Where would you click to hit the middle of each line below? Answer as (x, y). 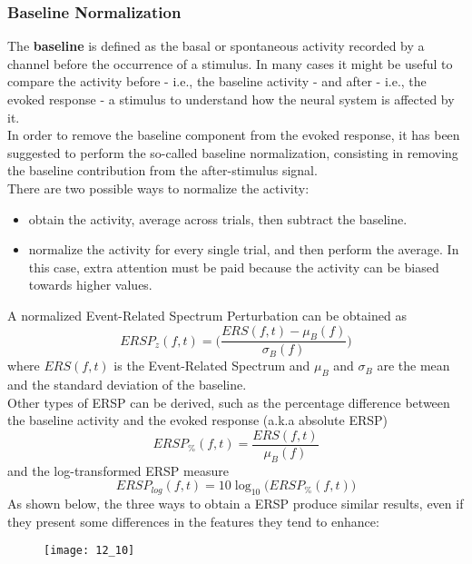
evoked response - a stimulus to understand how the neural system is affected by (231, 99)
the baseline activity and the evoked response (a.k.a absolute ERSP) (197, 420)
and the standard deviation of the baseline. (127, 385)
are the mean (413, 366)
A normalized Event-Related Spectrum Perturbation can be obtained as (207, 315)
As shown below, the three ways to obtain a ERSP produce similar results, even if (236, 504)
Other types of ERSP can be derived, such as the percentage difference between (229, 402)
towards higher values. (90, 285)
